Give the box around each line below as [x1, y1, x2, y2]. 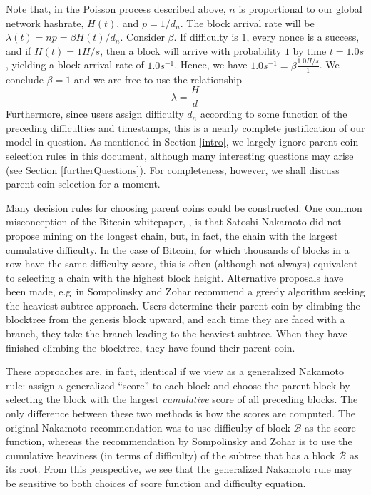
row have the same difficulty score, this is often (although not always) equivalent [6, 256, 358, 271]
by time [293, 43, 327, 58]
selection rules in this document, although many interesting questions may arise [6, 148, 354, 163]
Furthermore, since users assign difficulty [6, 106, 184, 121]
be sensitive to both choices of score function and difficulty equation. [6, 476, 306, 491]
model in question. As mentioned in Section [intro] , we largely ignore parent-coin [6, 134, 359, 149]
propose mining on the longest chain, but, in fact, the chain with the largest [6, 228, 338, 243]
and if [6, 43, 31, 58]
